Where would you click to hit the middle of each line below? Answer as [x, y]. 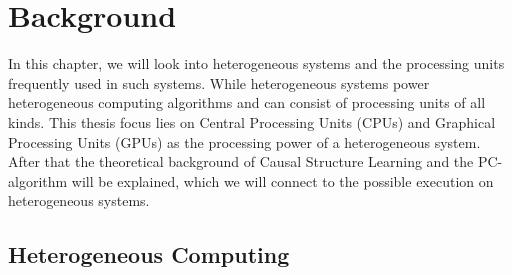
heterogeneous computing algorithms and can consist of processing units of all [247, 102]
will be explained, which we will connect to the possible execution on [282, 180]
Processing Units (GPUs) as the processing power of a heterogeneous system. [244, 141]
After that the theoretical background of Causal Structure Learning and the [241, 161]
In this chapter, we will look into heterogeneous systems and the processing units [256, 63]
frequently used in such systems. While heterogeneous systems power [219, 82]
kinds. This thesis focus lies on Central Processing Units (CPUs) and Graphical [252, 121]
